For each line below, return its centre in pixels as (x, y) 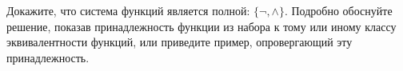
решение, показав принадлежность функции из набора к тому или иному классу (201, 26)
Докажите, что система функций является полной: (128, 10)
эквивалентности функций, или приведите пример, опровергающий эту (180, 42)
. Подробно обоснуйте (338, 10)
